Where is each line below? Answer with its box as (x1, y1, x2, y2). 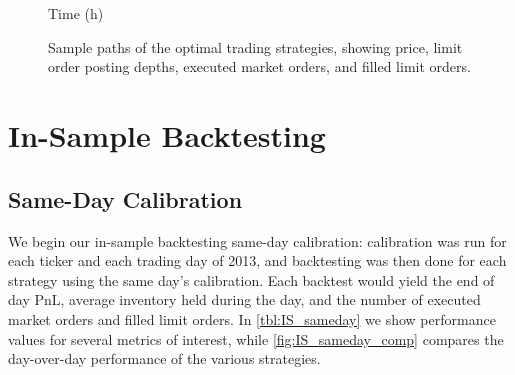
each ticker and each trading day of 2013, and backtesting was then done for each (8, 250, 507, 271)
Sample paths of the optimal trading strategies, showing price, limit (48, 36, 463, 57)
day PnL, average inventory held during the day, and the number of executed (8, 289, 481, 310)
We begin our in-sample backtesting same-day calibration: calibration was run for (8, 230, 507, 251)
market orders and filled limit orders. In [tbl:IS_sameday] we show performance (8, 308, 496, 329)
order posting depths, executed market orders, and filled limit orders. (48, 56, 471, 77)
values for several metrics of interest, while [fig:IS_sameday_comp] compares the (8, 328, 504, 349)
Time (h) (48, 3, 104, 24)
